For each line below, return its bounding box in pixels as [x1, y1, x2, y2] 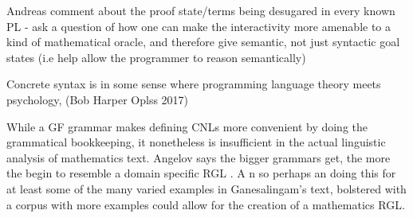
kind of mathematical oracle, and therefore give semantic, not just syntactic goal [6, 33, 400, 50]
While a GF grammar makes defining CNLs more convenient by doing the [6, 118, 368, 134]
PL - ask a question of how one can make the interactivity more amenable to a [6, 18, 391, 34]
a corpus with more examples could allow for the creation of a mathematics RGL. [6, 196, 405, 212]
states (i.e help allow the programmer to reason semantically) [6, 49, 306, 65]
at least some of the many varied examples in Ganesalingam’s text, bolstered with [6, 180, 407, 197]
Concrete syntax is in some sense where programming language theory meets [6, 76, 381, 92]
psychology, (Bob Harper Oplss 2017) [6, 91, 189, 107]
